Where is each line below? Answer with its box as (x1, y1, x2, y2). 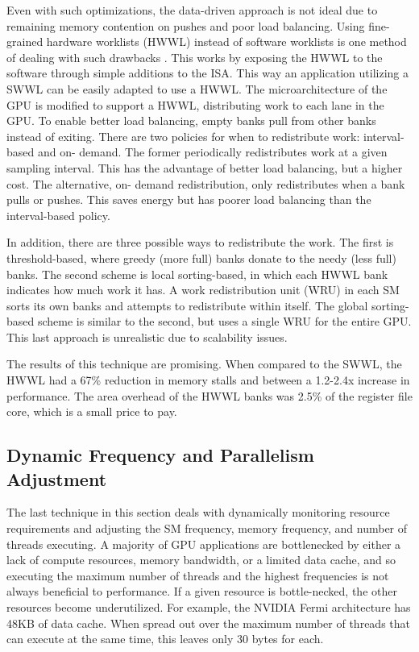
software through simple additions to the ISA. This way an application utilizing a (6, 64, 409, 81)
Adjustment (6, 466, 107, 491)
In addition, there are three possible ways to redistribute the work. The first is (6, 234, 394, 251)
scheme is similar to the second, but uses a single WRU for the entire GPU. (37, 313, 412, 330)
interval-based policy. (6, 206, 110, 223)
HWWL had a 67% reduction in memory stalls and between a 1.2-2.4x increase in (6, 372, 410, 388)
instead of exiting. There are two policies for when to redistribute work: (6, 127, 360, 144)
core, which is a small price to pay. (6, 403, 177, 420)
